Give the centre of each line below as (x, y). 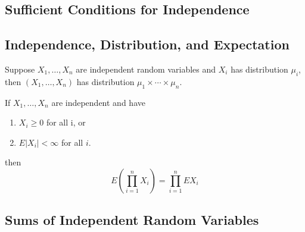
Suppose (20, 69)
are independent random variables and (146, 69)
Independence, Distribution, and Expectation (147, 44)
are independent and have (98, 102)
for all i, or (66, 122)
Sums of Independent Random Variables (132, 220)
